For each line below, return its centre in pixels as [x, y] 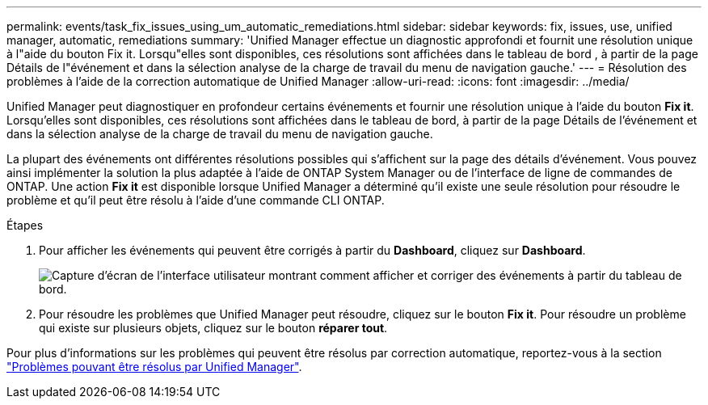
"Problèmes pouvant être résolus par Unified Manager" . [154, 367]
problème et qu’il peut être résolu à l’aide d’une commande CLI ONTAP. [196, 200]
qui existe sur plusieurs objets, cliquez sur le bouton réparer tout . [213, 328]
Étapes [25, 225]
